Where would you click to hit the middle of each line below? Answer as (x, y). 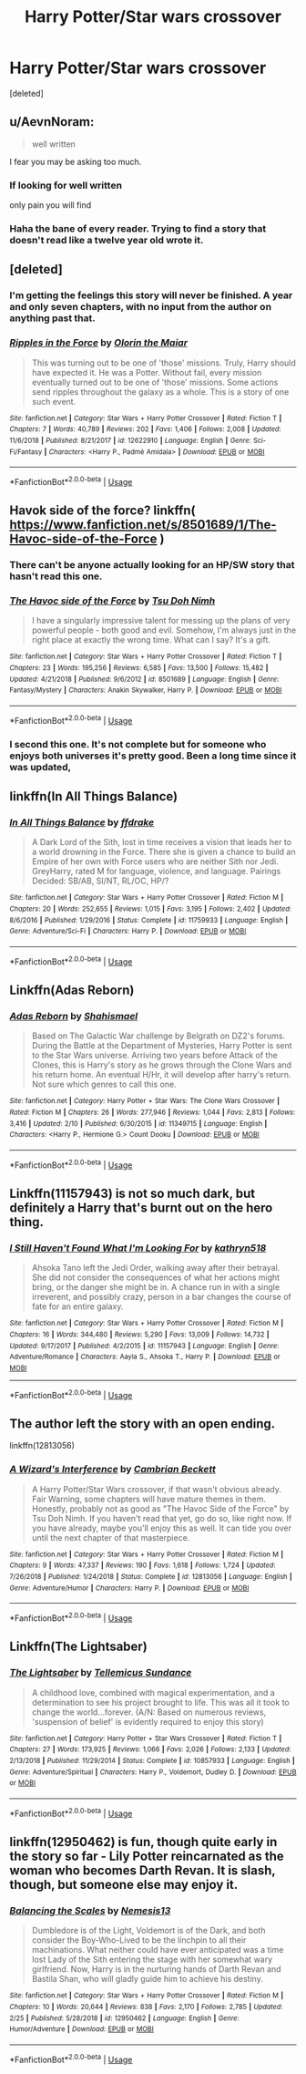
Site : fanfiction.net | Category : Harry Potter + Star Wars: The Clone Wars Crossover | (145, 1101)
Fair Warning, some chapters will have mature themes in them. (149, 1499)
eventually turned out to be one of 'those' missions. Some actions (155, 382)
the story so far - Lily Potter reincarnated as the (147, 1856)
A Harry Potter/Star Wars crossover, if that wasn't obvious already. (157, 1489)
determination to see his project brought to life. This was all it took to (160, 1702)
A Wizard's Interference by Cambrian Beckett (113, 1470)
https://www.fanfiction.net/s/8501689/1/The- (143, 525)
